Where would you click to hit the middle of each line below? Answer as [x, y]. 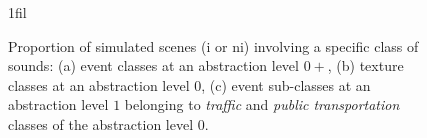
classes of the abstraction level [101, 123]
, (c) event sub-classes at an [286, 84]
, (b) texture [365, 65]
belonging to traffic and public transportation [262, 104]
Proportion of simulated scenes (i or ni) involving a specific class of [213, 45]
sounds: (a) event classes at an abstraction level [153, 65]
